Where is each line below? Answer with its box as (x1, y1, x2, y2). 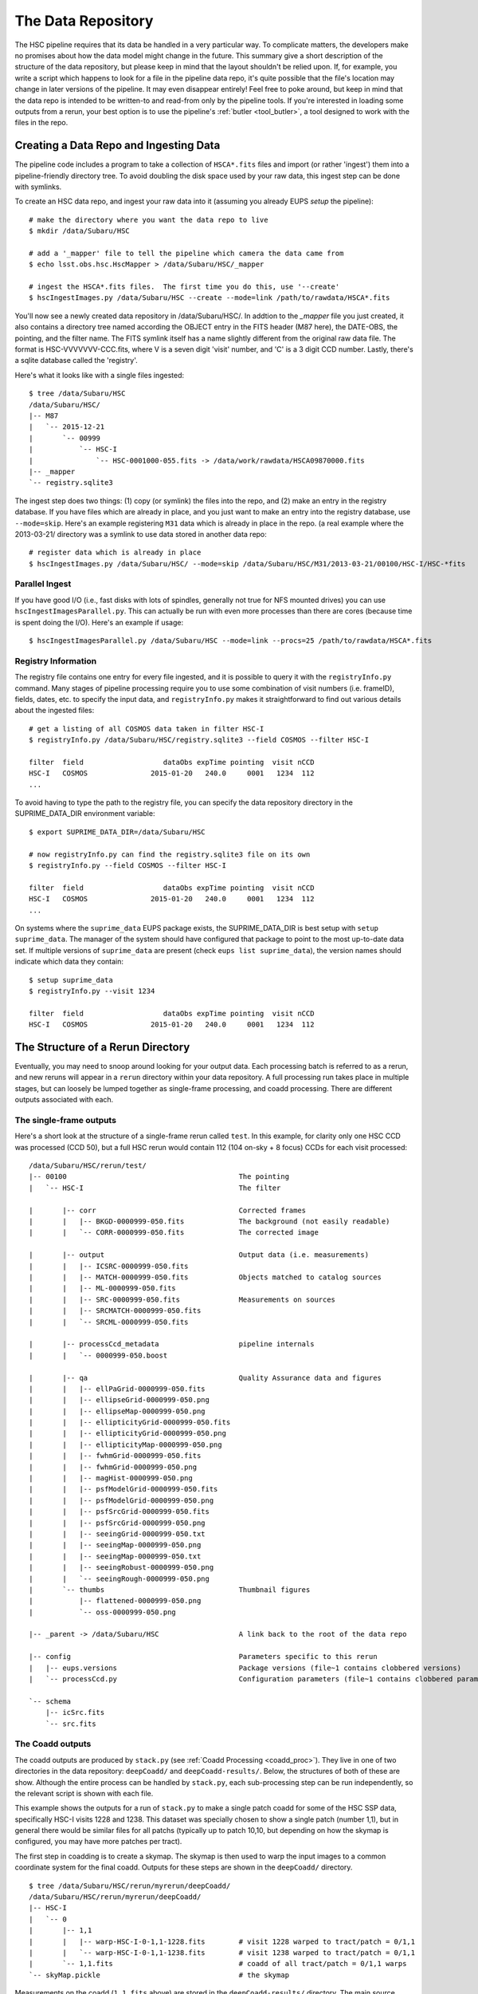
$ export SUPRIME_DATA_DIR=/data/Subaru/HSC (29, 827, 206, 837)
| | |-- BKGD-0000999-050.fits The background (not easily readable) (29, 1217, 390, 1226)
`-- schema (29, 1696, 72, 1706)
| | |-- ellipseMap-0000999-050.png (29, 1406, 206, 1416)
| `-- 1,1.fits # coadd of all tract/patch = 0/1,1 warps (29, 1959, 407, 1968)
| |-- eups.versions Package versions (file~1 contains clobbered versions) (29, 1663, 462, 1673)
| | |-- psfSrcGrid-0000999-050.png (29, 1518, 206, 1527)
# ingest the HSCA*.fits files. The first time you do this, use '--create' (29, 282, 340, 291)
